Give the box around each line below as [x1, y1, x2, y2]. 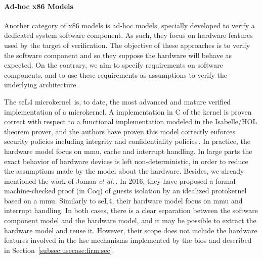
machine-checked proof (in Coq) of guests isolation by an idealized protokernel [4, 185, 247, 196]
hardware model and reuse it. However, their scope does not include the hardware [4, 225, 257, 235]
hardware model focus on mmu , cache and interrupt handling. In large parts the [4, 145, 252, 156]
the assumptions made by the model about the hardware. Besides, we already [4, 166, 244, 176]
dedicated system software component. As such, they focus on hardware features [4, 30, 253, 40]
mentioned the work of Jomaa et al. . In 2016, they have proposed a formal [4, 175, 236, 186]
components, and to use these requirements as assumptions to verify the [4, 69, 227, 80]
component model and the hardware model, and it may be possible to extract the [4, 215, 256, 226]
